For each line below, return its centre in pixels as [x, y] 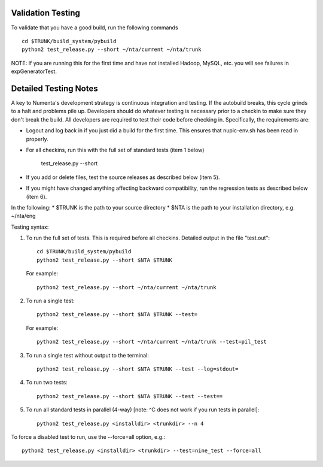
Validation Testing [46, 13]
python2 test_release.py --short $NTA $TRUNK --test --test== [130, 396]
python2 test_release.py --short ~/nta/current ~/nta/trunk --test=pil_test [152, 342]
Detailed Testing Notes [54, 88]
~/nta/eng [23, 216]
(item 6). [36, 196]
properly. [37, 139]
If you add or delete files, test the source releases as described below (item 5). [123, 177]
